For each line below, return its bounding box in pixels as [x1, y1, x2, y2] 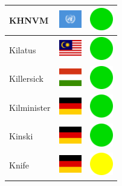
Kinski [9, 130, 33, 142]
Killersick [9, 72, 43, 85]
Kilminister [9, 101, 51, 113]
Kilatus [9, 43, 36, 56]
